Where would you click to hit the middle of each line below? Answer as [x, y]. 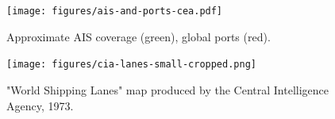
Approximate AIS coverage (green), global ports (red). [139, 36]
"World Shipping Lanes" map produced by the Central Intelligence [168, 89]
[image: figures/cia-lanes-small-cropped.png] [131, 65]
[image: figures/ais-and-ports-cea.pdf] [115, 11]
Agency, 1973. [40, 105]
